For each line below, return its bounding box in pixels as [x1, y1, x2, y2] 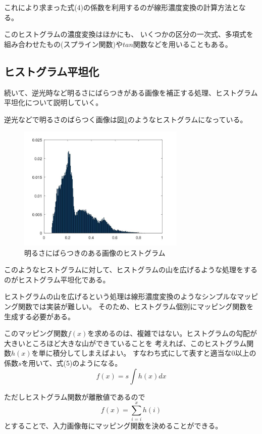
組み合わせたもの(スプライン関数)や [4, 38, 123, 49]
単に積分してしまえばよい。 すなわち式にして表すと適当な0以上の [38, 348, 256, 358]
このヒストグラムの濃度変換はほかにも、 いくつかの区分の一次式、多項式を [4, 29, 253, 39]
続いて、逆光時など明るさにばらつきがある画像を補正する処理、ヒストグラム [4, 87, 258, 98]
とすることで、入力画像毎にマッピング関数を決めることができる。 [4, 420, 223, 431]
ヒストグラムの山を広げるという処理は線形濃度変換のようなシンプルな [4, 291, 237, 302]
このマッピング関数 [4, 328, 68, 339]
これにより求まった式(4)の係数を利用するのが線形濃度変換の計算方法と [4, 2, 239, 12]
